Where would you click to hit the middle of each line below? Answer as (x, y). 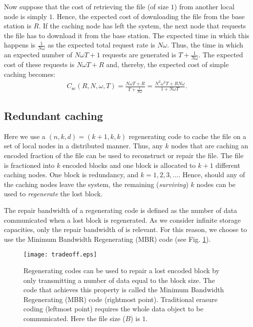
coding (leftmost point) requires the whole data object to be (114, 309)
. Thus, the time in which (205, 45)
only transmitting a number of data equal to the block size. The (119, 280)
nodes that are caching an (210, 146)
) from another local (204, 6)
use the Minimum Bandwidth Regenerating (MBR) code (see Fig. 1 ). (107, 239)
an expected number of (38, 55)
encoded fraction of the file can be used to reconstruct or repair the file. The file (124, 155)
